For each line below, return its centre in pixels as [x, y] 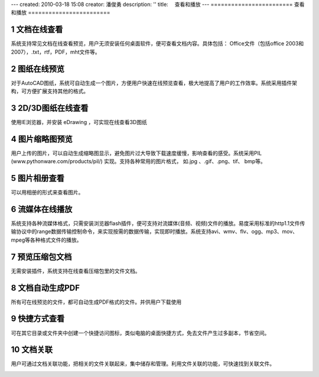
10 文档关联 [32, 350]
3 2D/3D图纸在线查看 [50, 108]
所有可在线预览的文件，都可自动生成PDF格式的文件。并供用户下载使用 [96, 302]
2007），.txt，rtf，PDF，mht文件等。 [56, 52]
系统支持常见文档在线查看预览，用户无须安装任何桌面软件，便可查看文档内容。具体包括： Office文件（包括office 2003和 [157, 44]
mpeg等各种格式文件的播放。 [46, 240]
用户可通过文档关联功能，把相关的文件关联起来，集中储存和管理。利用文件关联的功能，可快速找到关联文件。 [143, 364]
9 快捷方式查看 [38, 319]
